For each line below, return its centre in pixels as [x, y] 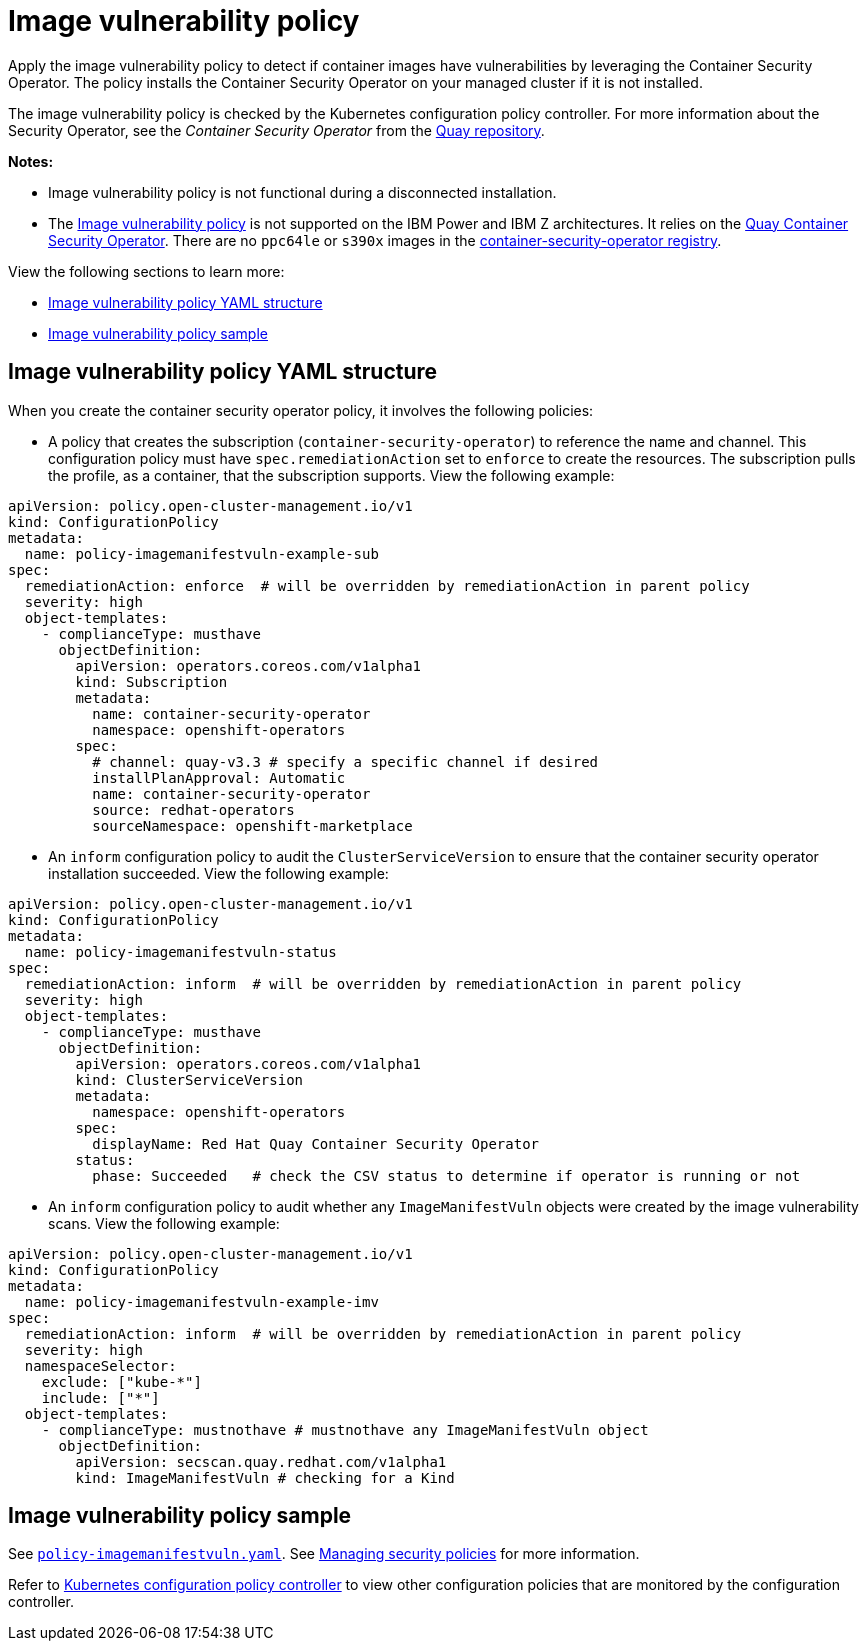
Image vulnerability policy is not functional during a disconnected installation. [302, 192]
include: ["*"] [100, 1397]
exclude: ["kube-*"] [121, 1381]
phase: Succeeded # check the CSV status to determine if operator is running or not [446, 1175]
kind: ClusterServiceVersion [189, 1079]
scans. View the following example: [164, 1223]
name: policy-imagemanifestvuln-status [180, 951]
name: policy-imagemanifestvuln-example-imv [201, 1301]
